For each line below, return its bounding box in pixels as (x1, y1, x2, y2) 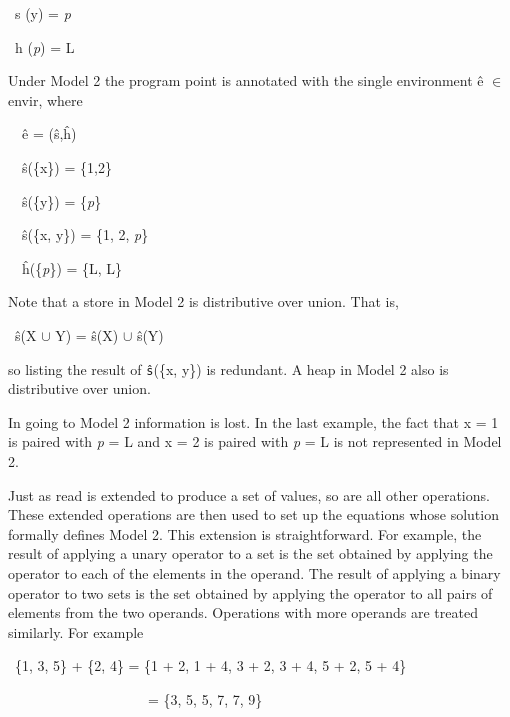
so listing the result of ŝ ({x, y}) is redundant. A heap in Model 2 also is (8, 358, 449, 379)
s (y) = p (14, 3, 71, 23)
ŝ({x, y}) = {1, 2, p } (21, 224, 149, 245)
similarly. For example (8, 621, 144, 642)
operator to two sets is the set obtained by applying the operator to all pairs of (8, 582, 493, 603)
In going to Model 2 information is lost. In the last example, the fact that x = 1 (8, 411, 499, 432)
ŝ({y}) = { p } (21, 190, 102, 211)
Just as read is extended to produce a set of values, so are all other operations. (8, 484, 490, 505)
